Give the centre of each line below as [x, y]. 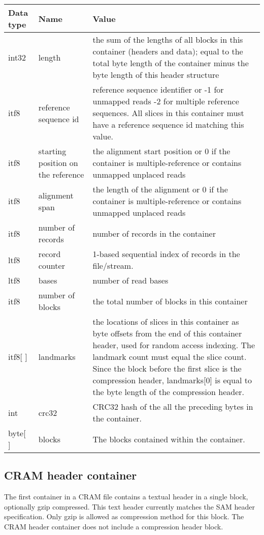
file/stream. [113, 265]
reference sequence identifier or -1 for [158, 89]
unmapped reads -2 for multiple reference [166, 101]
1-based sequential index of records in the [166, 254]
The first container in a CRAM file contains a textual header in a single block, [126, 497]
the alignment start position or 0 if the [161, 151]
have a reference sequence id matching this [168, 124]
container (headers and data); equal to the [168, 51]
